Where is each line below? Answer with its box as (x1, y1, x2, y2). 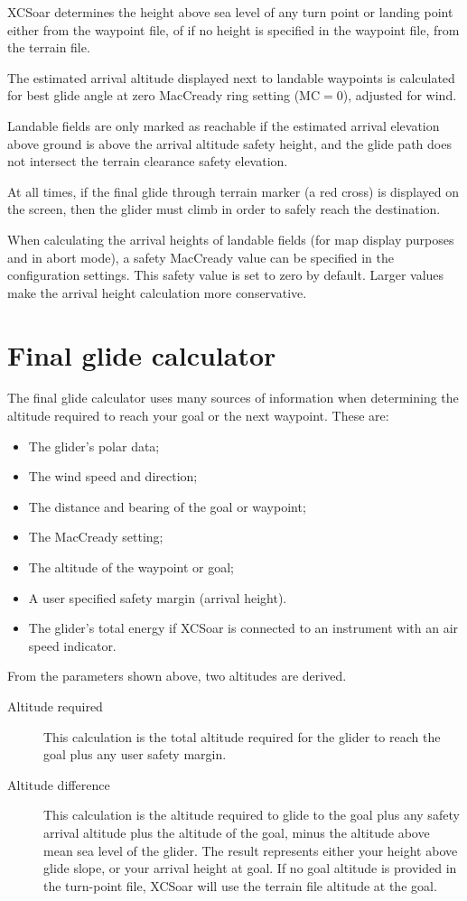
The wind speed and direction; (28, 467, 198, 486)
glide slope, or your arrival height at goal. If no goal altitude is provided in (43, 859, 457, 878)
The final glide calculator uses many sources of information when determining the (7, 388, 459, 407)
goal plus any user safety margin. (43, 745, 227, 764)
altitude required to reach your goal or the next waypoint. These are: (7, 406, 389, 425)
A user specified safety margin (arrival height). (28, 588, 287, 607)
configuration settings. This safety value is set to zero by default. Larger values (7, 265, 444, 284)
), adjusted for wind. (342, 86, 457, 105)
